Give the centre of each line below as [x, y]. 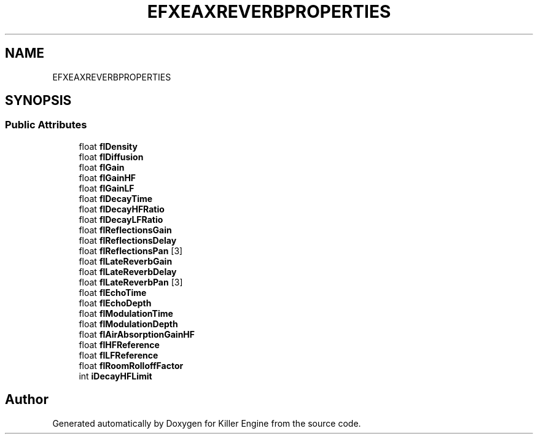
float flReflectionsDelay [128, 240]
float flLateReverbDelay [128, 271]
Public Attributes [46, 125]
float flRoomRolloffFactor [131, 365]
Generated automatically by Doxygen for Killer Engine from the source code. [207, 423]
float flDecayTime [116, 198]
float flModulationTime [126, 313]
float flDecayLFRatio [121, 219]
